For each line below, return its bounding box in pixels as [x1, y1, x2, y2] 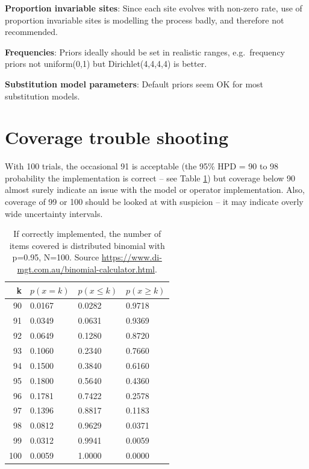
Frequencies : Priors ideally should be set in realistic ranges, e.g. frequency [5, 45, 286, 58]
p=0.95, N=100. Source [12, 251, 99, 263]
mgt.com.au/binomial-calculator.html [17, 263, 155, 275]
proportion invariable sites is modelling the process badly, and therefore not [5, 13, 284, 26]
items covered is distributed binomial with [9, 239, 165, 251]
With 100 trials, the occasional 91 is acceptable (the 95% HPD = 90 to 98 [5, 160, 279, 172]
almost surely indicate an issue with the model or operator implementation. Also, [5, 183, 305, 196]
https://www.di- [101, 251, 162, 263]
